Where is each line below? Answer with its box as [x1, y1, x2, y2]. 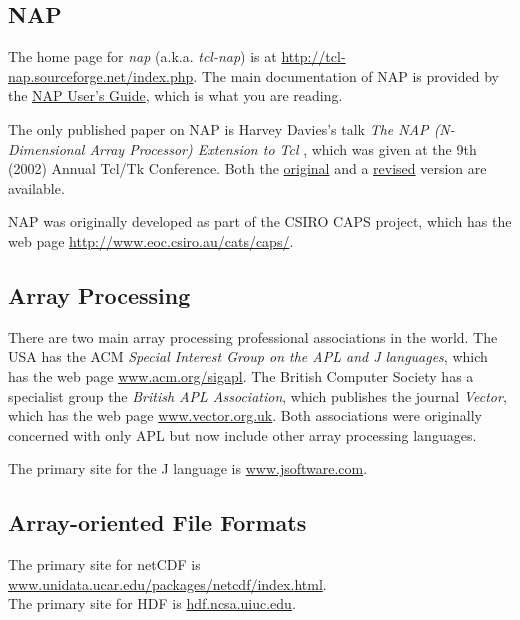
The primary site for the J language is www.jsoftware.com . [8, 458, 368, 479]
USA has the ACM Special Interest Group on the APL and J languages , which [8, 346, 488, 367]
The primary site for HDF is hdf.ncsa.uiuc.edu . [8, 593, 296, 614]
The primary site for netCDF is [8, 554, 201, 575]
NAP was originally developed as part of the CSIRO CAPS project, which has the [8, 211, 512, 232]
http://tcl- [281, 46, 346, 67]
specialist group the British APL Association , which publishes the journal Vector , [8, 385, 507, 406]
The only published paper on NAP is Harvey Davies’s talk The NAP [8, 118, 429, 139]
